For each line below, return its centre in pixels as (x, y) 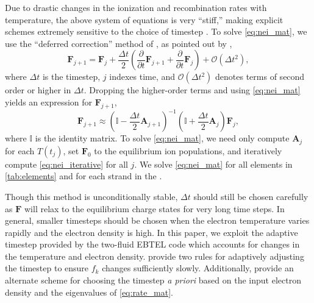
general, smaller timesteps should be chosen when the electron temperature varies (157, 220)
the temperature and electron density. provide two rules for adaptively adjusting (155, 256)
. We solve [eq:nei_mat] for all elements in (213, 164)
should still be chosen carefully (251, 196)
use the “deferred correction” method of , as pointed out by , (119, 43)
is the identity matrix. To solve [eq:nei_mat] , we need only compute (162, 138)
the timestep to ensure (47, 268)
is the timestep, (71, 77)
